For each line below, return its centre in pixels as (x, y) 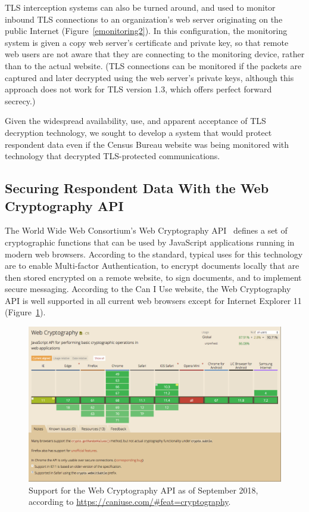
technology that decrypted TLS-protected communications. (113, 156)
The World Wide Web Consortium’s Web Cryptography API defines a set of (146, 230)
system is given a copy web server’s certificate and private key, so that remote (147, 42)
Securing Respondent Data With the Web (137, 188)
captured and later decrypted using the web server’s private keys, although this (149, 77)
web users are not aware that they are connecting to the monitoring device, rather (155, 54)
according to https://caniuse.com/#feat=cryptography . (130, 502)
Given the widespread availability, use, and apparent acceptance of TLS (135, 121)
